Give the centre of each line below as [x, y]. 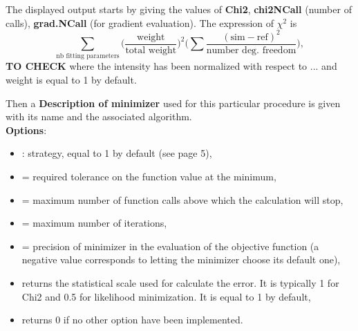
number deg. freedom [251, 50]
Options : [26, 130]
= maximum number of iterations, [94, 223]
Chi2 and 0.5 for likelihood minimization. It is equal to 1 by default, [166, 296]
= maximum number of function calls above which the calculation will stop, [182, 199]
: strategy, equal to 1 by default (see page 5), [117, 153]
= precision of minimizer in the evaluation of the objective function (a [170, 246]
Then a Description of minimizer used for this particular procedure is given [173, 103]
